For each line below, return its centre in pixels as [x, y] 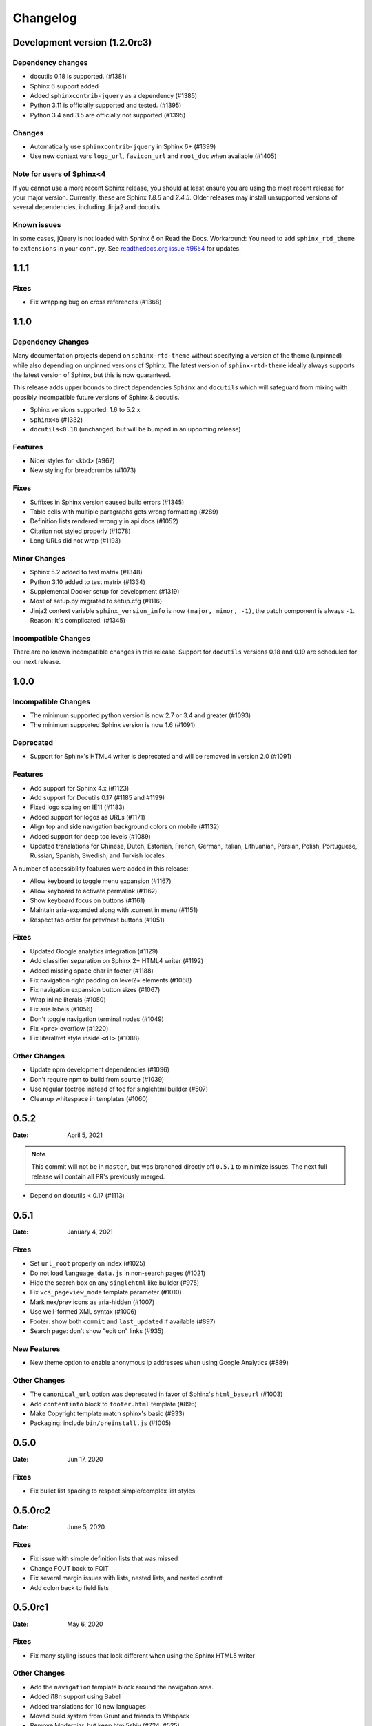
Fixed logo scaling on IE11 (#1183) [77, 807]
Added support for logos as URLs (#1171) [88, 817]
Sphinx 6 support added [64, 86]
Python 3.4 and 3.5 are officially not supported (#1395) [108, 115]
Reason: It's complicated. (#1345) [77, 621]
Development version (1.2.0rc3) [82, 42]
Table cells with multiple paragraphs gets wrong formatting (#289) [124, 512]
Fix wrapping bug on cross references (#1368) [96, 302]
